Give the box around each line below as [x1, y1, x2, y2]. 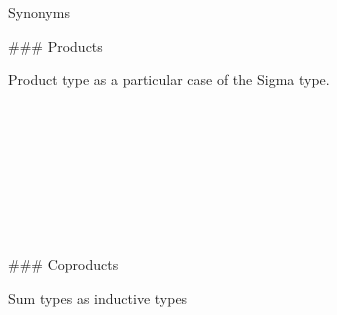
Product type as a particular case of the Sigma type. [8, 69, 330, 90]
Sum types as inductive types [8, 287, 188, 308]
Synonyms [8, 2, 70, 22]
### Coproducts [8, 253, 119, 274]
